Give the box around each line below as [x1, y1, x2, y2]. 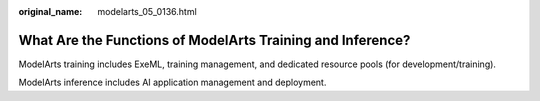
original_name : [18, 6, 83, 17]
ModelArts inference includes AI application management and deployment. [18, 76, 327, 89]
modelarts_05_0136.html [97, 6, 197, 17]
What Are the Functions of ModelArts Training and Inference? [18, 31, 411, 49]
